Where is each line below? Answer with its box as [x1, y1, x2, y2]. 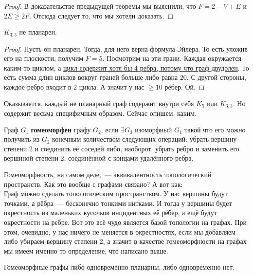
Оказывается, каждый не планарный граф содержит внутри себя [4, 98, 194, 108]
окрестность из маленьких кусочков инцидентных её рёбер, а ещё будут [4, 207, 217, 218]
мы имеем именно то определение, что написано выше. [4, 245, 168, 256]
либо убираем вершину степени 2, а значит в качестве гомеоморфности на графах [4, 236, 247, 246]
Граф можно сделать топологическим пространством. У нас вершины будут [4, 188, 228, 199]
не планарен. [19, 27, 57, 37]
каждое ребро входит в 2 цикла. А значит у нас [4, 82, 145, 92]
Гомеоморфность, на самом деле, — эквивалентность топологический [4, 169, 212, 180]
